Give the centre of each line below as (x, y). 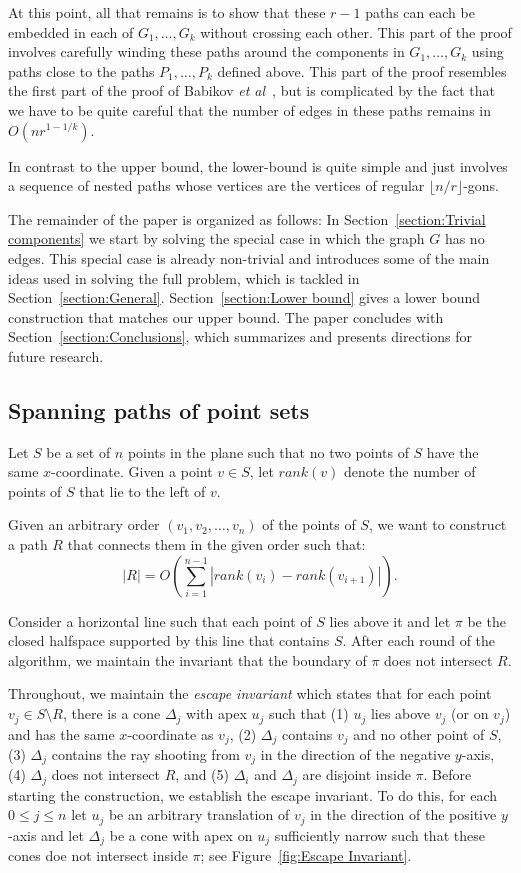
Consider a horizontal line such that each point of (160, 620)
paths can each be (420, 12)
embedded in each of (71, 31)
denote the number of (409, 471)
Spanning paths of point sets (159, 409)
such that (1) (308, 713)
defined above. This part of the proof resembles (362, 70)
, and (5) (202, 774)
